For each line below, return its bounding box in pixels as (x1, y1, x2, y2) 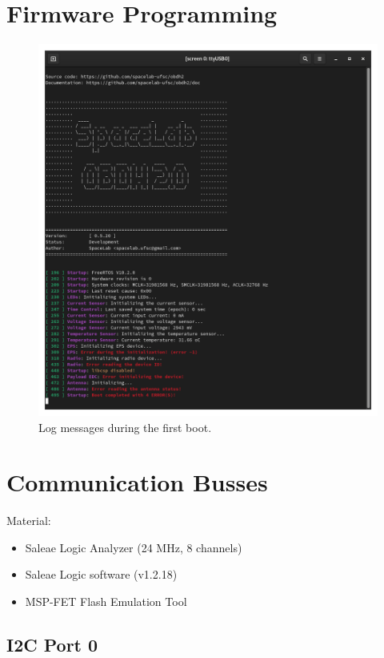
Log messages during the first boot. (38, 418, 212, 435)
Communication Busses (6, 466, 268, 499)
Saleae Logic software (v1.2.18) (25, 566, 178, 583)
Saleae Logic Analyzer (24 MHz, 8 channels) (25, 539, 242, 555)
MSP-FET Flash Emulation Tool (25, 593, 187, 610)
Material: (6, 512, 51, 529)
